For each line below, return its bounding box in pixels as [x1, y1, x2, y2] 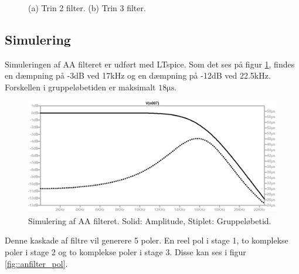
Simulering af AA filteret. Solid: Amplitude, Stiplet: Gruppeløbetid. [28, 214, 271, 226]
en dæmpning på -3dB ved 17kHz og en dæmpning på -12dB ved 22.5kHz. [5, 69, 271, 82]
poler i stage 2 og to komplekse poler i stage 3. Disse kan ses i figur [5, 246, 246, 258]
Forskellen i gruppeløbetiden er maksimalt [5, 80, 156, 93]
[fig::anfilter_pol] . [5, 257, 68, 269]
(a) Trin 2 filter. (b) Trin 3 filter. [28, 2, 146, 13]
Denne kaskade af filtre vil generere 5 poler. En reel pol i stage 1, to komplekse [5, 234, 288, 246]
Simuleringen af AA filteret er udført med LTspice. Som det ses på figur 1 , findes [5, 57, 295, 70]
